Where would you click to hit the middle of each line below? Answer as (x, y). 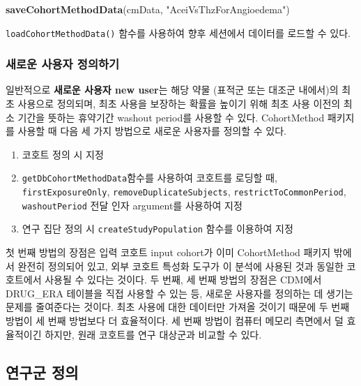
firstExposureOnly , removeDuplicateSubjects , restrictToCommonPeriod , (184, 192)
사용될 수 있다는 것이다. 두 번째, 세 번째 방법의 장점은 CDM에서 (183, 280)
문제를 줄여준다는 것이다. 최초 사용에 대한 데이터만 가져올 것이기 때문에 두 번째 (178, 307)
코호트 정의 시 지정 (63, 154)
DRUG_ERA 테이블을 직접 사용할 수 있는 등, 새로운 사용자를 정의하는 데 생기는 (179, 293)
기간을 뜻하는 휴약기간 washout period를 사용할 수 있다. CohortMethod (171, 117)
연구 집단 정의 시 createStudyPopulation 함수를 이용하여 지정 (158, 229)
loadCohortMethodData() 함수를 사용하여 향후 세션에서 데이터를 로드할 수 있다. (178, 32)
